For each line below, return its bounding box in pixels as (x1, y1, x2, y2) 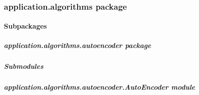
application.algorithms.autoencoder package (4, 40, 151, 50)
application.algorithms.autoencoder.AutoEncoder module (4, 81, 195, 92)
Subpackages (4, 21, 47, 31)
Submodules (4, 61, 44, 71)
